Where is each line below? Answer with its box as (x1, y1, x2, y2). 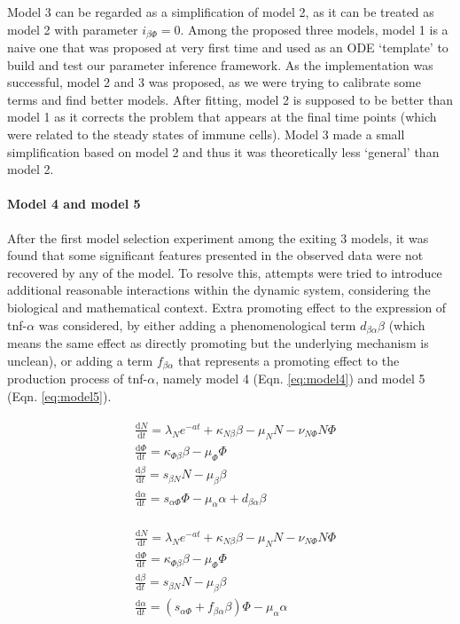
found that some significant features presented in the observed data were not (7, 246, 424, 265)
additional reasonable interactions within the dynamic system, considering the (7, 280, 431, 299)
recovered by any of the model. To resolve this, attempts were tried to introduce (7, 263, 442, 281)
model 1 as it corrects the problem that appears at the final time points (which (7, 107, 437, 126)
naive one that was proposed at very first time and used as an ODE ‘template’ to (7, 38, 448, 57)
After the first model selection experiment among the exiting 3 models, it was (7, 228, 429, 247)
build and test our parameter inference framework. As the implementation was (7, 55, 433, 74)
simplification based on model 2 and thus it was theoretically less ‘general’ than (7, 142, 440, 161)
